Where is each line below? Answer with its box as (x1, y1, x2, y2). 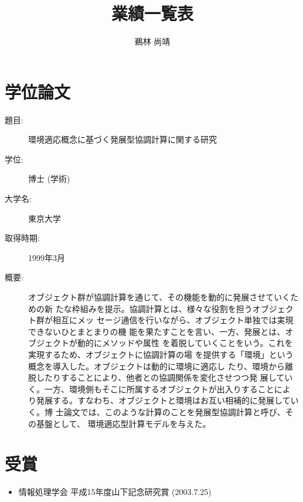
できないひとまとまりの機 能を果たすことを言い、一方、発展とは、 (28, 325, 285, 337)
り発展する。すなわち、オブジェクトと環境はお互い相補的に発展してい (28, 394, 299, 406)
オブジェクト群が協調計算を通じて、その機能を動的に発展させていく (28, 291, 291, 303)
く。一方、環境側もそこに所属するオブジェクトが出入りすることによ (28, 382, 291, 395)
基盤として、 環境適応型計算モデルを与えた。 (36, 417, 211, 429)
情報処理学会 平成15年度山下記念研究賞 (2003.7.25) (18, 486, 212, 498)
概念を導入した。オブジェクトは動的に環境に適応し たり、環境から (28, 359, 285, 372)
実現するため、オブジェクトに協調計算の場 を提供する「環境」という (28, 348, 294, 360)
